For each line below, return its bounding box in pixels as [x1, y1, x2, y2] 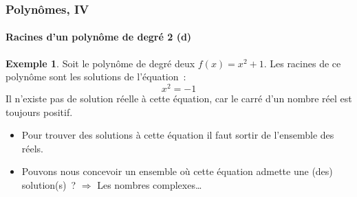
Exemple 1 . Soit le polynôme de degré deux [6, 56, 195, 70]
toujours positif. [6, 104, 73, 119]
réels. [21, 141, 44, 155]
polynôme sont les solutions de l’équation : [6, 69, 186, 84]
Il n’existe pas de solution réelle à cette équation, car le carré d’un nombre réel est [6, 91, 352, 105]
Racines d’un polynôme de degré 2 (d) [6, 30, 192, 44]
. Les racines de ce [263, 56, 341, 70]
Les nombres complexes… [97, 177, 202, 192]
